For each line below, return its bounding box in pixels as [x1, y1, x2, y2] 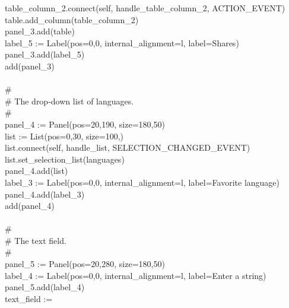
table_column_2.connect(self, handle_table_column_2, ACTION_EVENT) [4, 2, 285, 14]
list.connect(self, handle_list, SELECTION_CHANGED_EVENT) [4, 141, 250, 154]
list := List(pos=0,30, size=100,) [4, 129, 124, 142]
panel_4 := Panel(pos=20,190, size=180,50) [4, 118, 165, 130]
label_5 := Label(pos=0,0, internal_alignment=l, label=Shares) [4, 36, 239, 49]
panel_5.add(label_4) [4, 281, 85, 293]
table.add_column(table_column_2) [4, 13, 139, 26]
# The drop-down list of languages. [4, 94, 134, 107]
